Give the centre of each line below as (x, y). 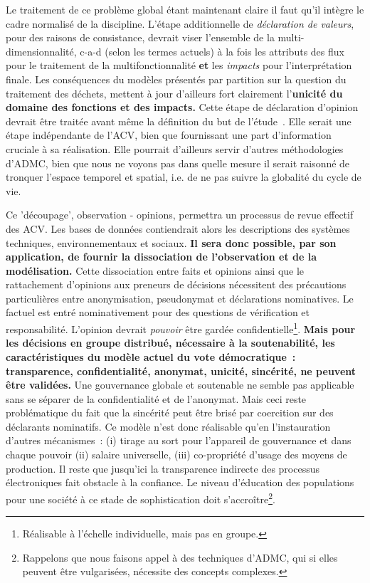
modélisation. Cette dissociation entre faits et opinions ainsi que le (155, 270)
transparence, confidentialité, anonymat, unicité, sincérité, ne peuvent (181, 371)
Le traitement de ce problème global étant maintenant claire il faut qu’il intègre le (185, 9)
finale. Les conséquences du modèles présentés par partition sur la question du (176, 79)
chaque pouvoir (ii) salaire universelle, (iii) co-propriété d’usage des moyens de (176, 455)
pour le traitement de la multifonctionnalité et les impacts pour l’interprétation (179, 65)
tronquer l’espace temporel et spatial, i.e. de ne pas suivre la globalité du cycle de (184, 177)
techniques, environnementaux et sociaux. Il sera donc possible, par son (171, 242)
